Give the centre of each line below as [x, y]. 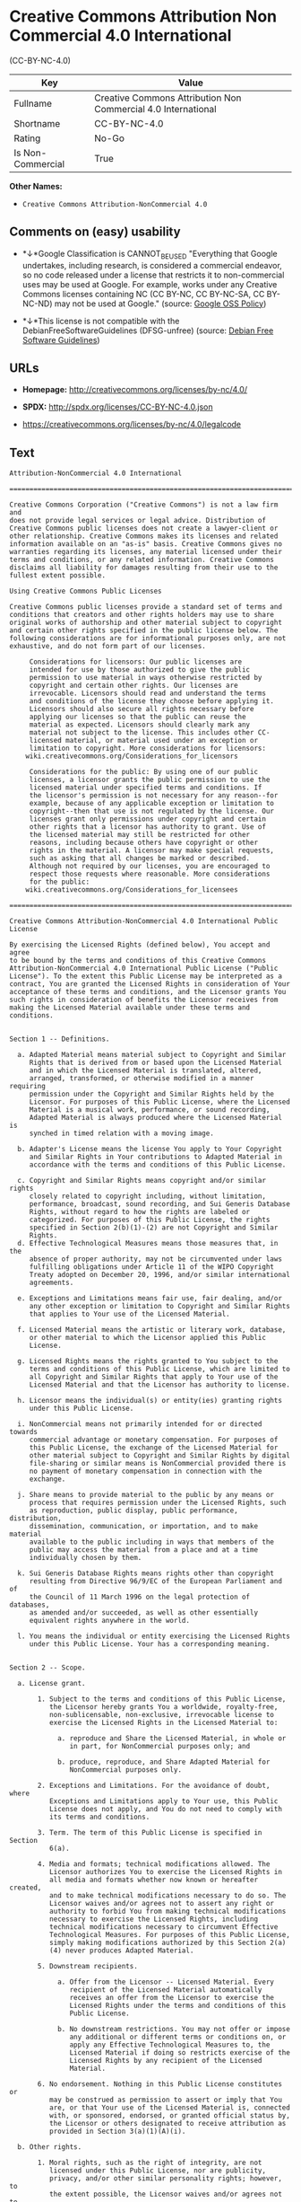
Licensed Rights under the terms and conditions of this [178, 2006]
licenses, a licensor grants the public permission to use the [150, 780]
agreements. [52, 1283]
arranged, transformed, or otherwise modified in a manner [142, 1079]
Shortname [37, 123]
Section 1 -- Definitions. [60, 1039]
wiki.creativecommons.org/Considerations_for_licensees [132, 890]
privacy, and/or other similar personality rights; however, [165, 2179]
